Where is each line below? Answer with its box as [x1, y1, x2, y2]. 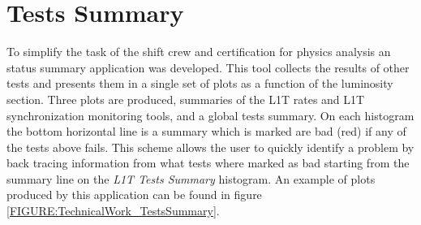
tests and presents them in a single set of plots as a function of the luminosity [6, 75, 393, 92]
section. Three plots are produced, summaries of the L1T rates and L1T [6, 90, 365, 107]
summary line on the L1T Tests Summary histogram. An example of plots [6, 170, 376, 187]
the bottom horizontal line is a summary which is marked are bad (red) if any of [6, 123, 406, 140]
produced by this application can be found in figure [6, 186, 262, 203]
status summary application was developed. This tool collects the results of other [6, 58, 410, 76]
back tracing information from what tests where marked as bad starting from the [6, 154, 410, 171]
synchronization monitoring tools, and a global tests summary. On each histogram [6, 106, 415, 123]
